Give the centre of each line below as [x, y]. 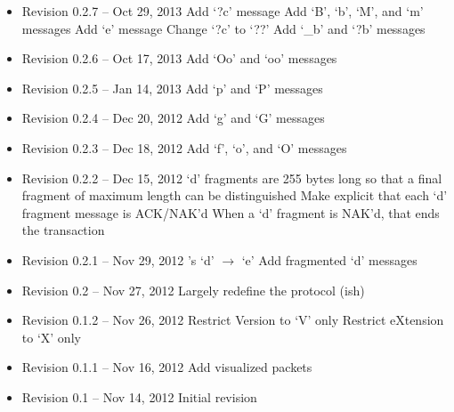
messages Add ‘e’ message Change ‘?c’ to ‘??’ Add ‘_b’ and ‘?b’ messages [223, 28]
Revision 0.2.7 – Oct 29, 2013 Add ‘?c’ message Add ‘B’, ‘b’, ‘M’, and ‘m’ [223, 11]
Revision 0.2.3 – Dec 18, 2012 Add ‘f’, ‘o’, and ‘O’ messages [184, 147]
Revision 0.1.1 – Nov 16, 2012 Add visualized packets [167, 367]
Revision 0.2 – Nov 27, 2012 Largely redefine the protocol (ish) [193, 290]
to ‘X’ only [51, 337]
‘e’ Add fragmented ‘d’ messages [329, 259]
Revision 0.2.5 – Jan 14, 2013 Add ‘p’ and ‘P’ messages [172, 88]
